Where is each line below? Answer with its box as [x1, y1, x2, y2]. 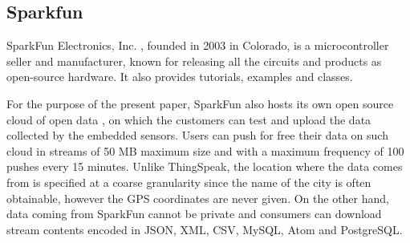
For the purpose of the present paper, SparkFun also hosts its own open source [6, 95, 394, 111]
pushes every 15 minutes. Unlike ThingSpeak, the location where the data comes [6, 158, 403, 175]
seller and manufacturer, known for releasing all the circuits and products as [6, 52, 382, 69]
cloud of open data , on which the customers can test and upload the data [6, 111, 371, 128]
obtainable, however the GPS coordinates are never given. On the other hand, [6, 189, 389, 206]
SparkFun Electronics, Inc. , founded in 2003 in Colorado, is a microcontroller [6, 37, 389, 54]
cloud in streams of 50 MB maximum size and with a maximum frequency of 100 [6, 142, 404, 159]
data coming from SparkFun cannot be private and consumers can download [6, 205, 382, 222]
